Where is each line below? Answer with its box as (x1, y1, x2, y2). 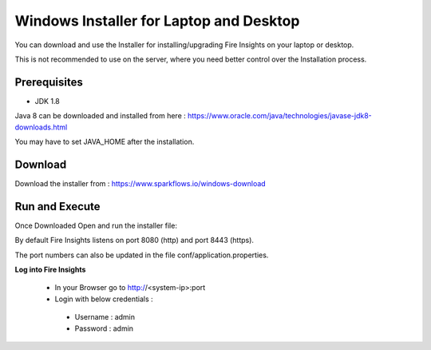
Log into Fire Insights (14, 264, 86, 274)
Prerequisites (14, 75, 83, 89)
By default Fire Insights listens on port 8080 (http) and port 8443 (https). (14, 236, 255, 245)
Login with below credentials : (54, 294, 153, 304)
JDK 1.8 (34, 96, 60, 105)
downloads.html (14, 122, 68, 132)
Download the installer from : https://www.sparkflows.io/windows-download (14, 178, 267, 188)
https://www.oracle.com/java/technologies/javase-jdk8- (188, 111, 373, 121)
